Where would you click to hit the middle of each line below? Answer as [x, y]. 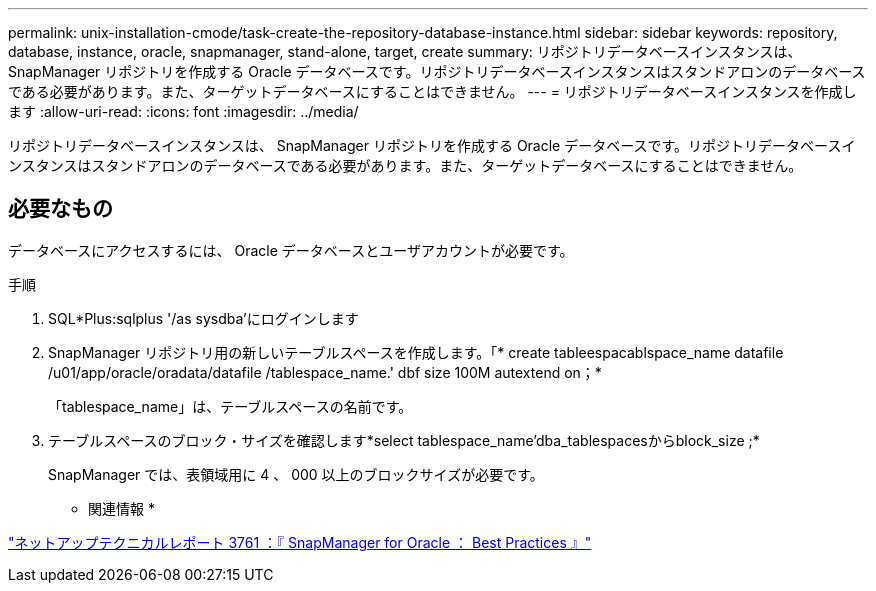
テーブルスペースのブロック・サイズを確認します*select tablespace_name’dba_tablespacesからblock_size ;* [404, 440]
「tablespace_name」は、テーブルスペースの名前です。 [230, 406]
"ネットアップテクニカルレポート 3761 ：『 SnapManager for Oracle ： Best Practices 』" [300, 542]
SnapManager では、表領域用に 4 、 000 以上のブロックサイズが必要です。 [296, 474]
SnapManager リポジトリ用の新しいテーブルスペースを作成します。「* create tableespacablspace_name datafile [416, 352]
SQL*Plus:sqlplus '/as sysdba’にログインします [203, 318]
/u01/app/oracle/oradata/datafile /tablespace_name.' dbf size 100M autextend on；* [325, 372]
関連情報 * [121, 508]
